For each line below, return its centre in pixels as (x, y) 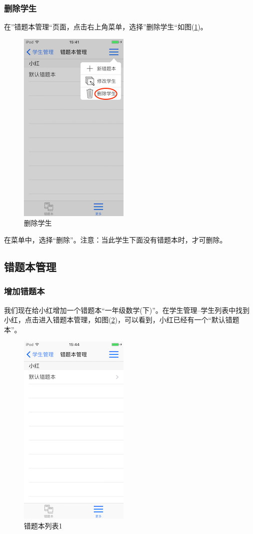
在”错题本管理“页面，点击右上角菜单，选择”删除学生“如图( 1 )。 (106, 27)
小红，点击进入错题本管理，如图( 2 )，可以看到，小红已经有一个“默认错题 (122, 320)
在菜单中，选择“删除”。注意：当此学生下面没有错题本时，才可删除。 (116, 240)
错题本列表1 (43, 525)
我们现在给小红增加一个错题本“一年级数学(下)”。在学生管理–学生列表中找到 (127, 310)
